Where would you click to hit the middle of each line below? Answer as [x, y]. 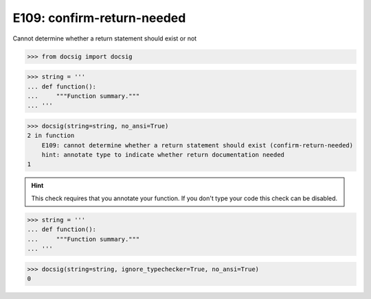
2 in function [51, 136]
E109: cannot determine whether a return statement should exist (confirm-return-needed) [198, 145]
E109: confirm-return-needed [99, 18]
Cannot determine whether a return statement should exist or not [105, 38]
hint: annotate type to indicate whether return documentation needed [163, 155]
